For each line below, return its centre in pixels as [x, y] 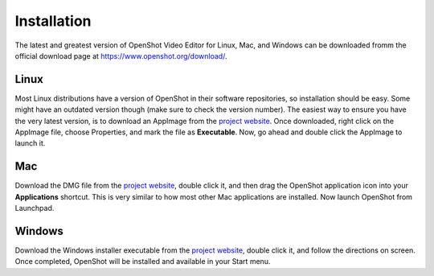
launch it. [30, 143]
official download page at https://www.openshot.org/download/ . [121, 56]
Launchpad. [35, 208]
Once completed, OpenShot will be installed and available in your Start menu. [143, 262]
